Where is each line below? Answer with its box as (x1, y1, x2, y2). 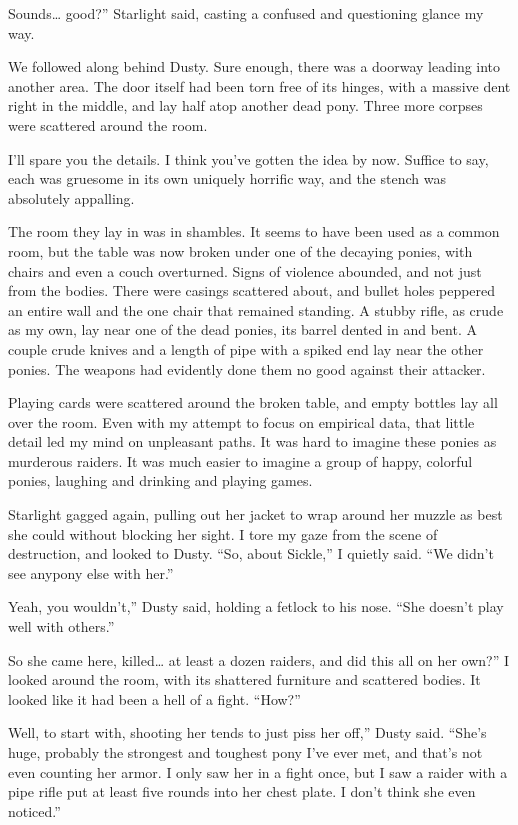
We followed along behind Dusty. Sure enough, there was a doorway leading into (8, 56, 501, 77)
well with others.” (8, 616, 115, 637)
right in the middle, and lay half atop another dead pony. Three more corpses (8, 95, 483, 116)
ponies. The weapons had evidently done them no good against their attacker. (8, 358, 486, 379)
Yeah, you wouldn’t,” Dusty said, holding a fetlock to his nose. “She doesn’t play (8, 596, 504, 617)
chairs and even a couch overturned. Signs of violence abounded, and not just (8, 260, 482, 281)
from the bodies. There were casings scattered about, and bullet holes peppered (8, 280, 496, 301)
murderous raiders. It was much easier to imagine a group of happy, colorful (8, 450, 473, 471)
